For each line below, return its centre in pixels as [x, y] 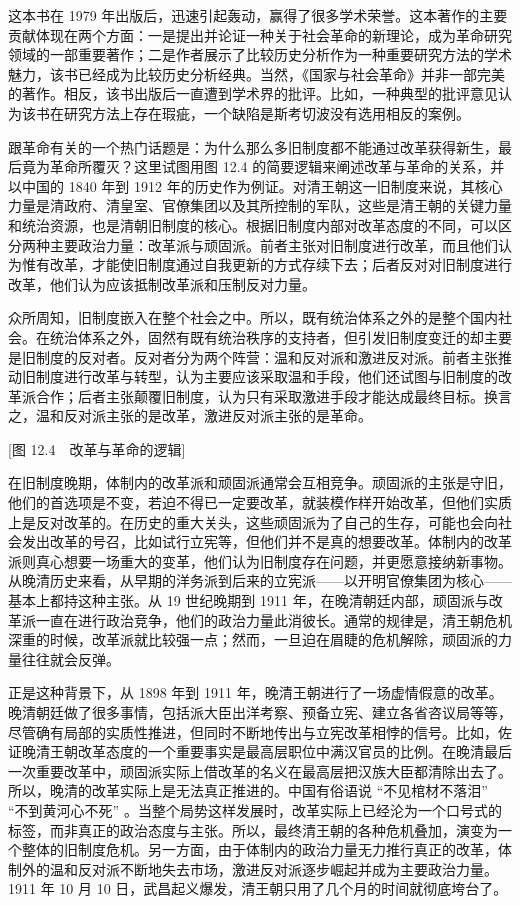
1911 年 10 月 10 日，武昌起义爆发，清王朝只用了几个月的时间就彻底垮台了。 [258, 888]
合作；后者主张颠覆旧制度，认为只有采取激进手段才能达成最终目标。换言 [273, 395]
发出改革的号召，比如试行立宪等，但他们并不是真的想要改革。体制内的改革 [266, 541]
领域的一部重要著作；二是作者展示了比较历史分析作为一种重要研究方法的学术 [260, 54]
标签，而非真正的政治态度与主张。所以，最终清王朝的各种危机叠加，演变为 [253, 829]
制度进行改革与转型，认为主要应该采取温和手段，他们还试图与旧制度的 [266, 376]
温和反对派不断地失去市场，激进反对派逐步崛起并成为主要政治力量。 [273, 868]
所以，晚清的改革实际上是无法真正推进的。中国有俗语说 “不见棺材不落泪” [248, 790]
